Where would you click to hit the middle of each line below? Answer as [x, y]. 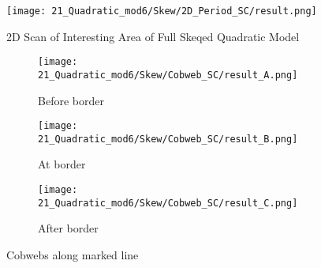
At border [62, 164]
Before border [71, 100]
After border [68, 228]
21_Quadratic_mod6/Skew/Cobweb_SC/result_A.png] [168, 75]
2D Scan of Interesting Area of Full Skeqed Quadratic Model [153, 36]
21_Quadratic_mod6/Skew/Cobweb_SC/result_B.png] [168, 139]
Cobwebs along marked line [73, 254]
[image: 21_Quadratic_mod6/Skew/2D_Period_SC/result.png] [162, 11]
